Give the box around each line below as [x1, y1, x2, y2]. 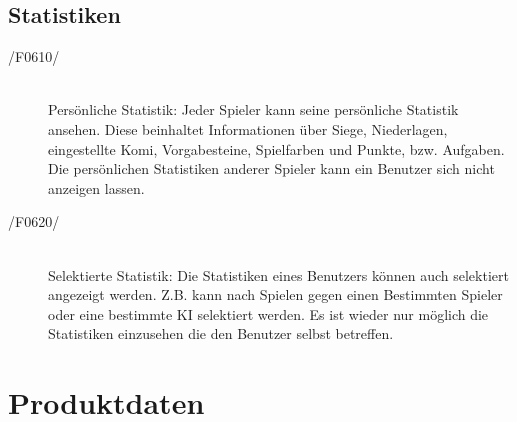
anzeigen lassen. [48, 177, 145, 198]
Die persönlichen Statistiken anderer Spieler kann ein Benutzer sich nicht [48, 158, 495, 179]
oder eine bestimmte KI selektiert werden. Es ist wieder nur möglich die [48, 303, 489, 324]
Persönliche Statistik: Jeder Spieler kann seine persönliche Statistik [48, 99, 459, 120]
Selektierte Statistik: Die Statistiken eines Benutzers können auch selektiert [48, 264, 509, 285]
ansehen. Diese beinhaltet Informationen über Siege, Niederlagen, [48, 118, 448, 139]
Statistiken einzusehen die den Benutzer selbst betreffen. [48, 323, 394, 344]
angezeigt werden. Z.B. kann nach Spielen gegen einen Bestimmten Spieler [48, 284, 503, 305]
